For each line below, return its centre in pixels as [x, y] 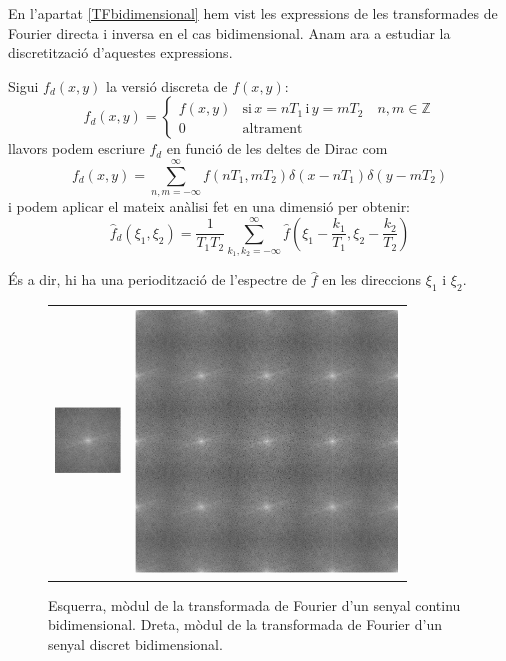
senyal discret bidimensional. [135, 643]
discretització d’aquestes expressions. [120, 52]
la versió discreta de [167, 85]
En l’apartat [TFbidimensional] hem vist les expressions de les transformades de [253, 13]
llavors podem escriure [76, 148]
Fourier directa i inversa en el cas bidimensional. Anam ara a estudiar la [229, 32]
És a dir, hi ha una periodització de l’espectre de [157, 279]
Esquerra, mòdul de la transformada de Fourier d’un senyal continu [254, 604]
